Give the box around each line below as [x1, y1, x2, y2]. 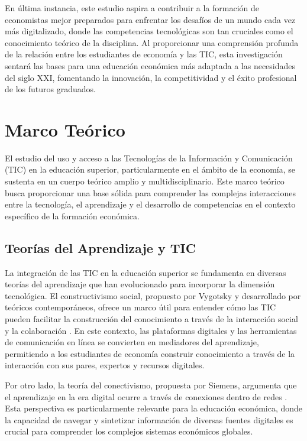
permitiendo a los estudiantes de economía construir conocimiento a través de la [5, 347, 295, 359]
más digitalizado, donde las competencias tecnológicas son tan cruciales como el [5, 25, 293, 37]
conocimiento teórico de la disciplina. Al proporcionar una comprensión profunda [5, 36, 299, 48]
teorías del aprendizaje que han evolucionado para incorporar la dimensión [5, 278, 275, 290]
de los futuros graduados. [5, 83, 96, 95]
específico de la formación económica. [5, 209, 140, 222]
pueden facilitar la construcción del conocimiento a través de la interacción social [5, 313, 298, 325]
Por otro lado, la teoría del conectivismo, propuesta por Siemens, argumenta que [5, 378, 297, 391]
